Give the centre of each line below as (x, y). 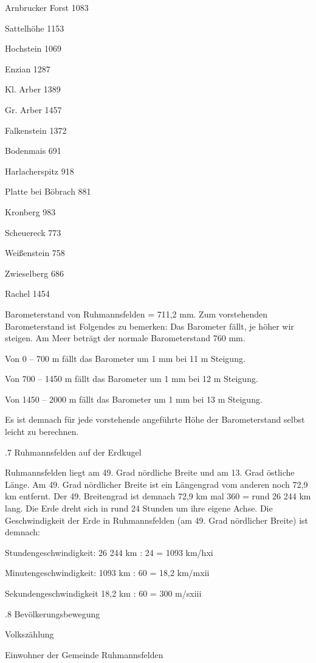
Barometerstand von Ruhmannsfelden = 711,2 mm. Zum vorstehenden (136, 314)
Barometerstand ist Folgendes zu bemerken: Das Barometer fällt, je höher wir (149, 326)
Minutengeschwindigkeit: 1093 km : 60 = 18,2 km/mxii (107, 573)
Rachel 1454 (27, 293)
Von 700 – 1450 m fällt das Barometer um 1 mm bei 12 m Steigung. (132, 379)
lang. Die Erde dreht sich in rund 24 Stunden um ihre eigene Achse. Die (139, 508)
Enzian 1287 (28, 68)
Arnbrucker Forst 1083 (47, 7)
